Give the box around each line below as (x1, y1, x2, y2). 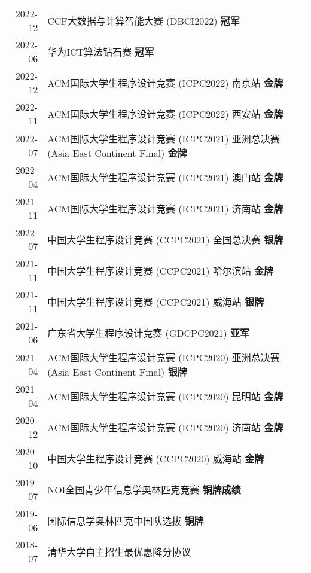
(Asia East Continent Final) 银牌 (47, 365, 187, 379)
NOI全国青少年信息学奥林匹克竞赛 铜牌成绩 (47, 483, 241, 496)
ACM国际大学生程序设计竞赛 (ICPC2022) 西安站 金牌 (47, 107, 283, 121)
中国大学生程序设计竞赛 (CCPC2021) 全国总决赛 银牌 (47, 233, 283, 246)
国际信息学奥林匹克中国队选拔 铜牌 (47, 514, 204, 528)
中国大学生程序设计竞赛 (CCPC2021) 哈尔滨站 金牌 (47, 264, 274, 278)
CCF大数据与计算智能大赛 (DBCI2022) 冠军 (47, 14, 240, 28)
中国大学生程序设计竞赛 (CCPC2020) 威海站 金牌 (47, 452, 264, 465)
